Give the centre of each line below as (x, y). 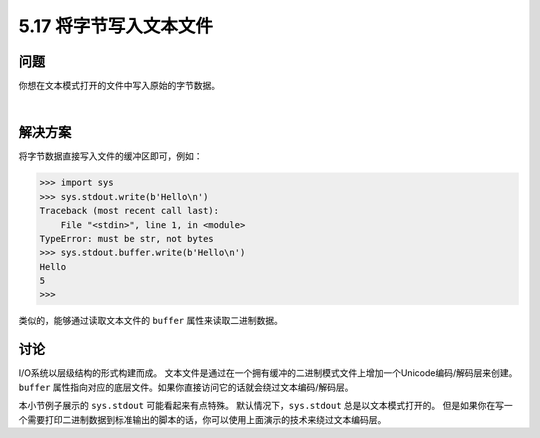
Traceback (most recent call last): (129, 211)
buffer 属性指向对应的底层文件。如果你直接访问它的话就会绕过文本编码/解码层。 (186, 387)
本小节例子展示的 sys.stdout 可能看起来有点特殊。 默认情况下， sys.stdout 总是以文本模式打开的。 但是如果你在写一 (266, 406)
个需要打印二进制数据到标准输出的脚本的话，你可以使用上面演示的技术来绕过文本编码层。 (202, 419)
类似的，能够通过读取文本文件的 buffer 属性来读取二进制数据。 (151, 321)
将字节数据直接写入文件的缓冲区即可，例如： (110, 156)
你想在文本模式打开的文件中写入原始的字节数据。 (119, 86)
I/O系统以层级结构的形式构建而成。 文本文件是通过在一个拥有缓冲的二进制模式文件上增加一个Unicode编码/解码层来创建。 (268, 373)
